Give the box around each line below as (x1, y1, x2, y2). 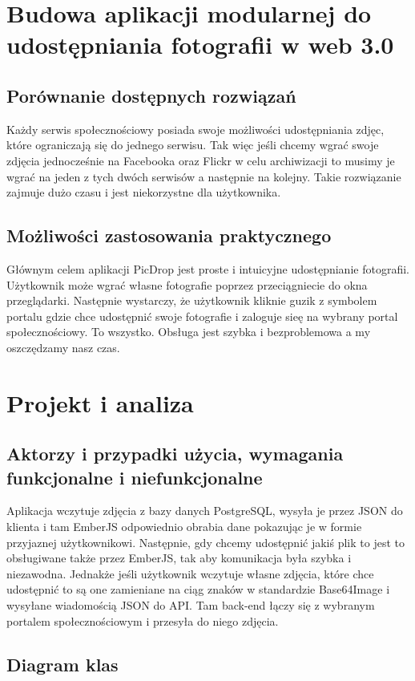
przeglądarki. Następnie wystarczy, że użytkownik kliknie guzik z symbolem (6, 292, 377, 309)
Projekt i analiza (6, 386, 194, 419)
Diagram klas (6, 651, 119, 676)
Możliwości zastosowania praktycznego (6, 223, 332, 248)
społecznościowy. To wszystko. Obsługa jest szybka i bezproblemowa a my (6, 323, 371, 340)
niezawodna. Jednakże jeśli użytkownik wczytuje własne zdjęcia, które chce (6, 565, 374, 582)
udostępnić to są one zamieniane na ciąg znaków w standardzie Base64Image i (6, 581, 390, 598)
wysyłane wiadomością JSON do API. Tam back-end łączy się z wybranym (6, 597, 375, 614)
